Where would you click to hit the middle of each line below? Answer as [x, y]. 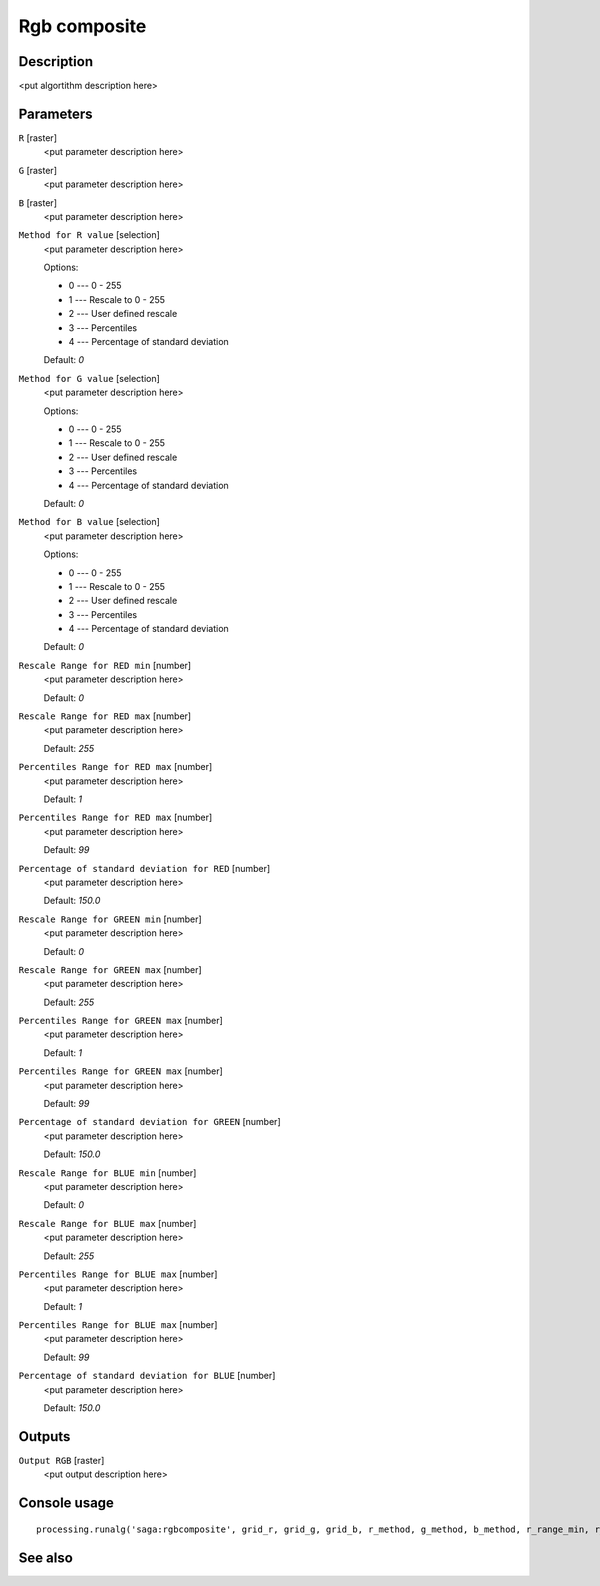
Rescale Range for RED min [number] [105, 665]
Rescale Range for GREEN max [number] [110, 969]
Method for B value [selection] [89, 522]
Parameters [55, 113]
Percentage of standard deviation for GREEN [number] [149, 1122]
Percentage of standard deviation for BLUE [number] [147, 1376]
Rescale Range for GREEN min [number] [110, 919]
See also [46, 1557]
